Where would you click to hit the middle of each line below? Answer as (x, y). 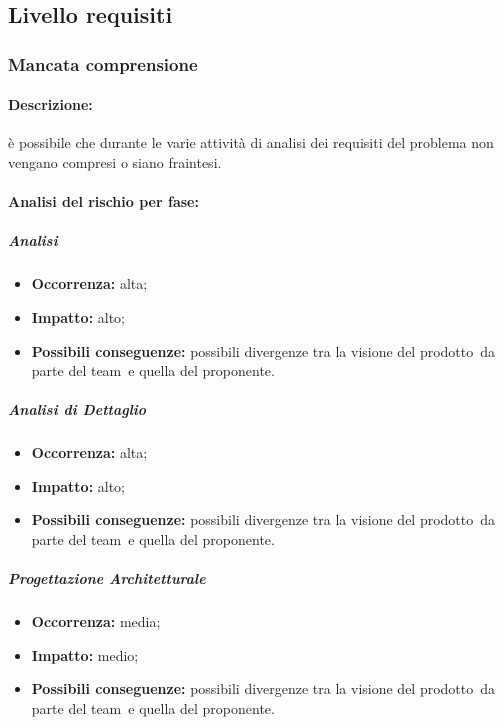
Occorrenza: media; (96, 621)
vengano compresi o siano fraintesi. (115, 162)
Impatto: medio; (85, 654)
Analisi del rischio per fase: (103, 201)
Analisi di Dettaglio (77, 409)
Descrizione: (50, 104)
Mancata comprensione (103, 63)
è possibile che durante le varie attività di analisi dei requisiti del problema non (251, 142)
